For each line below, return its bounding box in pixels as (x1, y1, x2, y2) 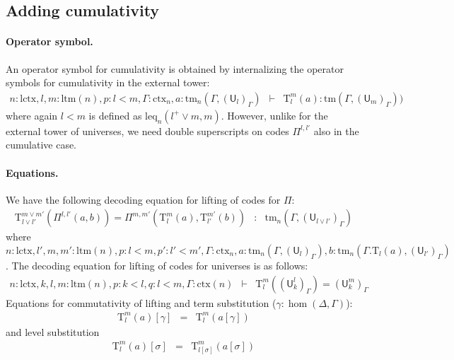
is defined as (88, 108, 142, 122)
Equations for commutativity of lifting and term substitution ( (6, 295, 277, 310)
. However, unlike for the (221, 108, 328, 122)
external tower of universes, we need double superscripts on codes (6, 123, 289, 138)
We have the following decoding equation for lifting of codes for (6, 192, 281, 207)
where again (6, 108, 58, 122)
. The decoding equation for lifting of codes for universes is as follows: (6, 258, 308, 272)
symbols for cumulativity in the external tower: (6, 75, 210, 90)
